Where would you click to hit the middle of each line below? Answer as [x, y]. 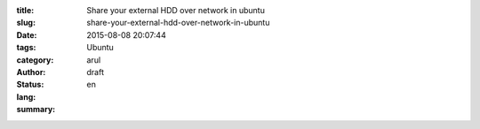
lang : [26, 96]
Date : [27, 34]
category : [35, 60]
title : [25, 10]
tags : [26, 48]
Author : [31, 72]
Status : [30, 85]
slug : [26, 23]
